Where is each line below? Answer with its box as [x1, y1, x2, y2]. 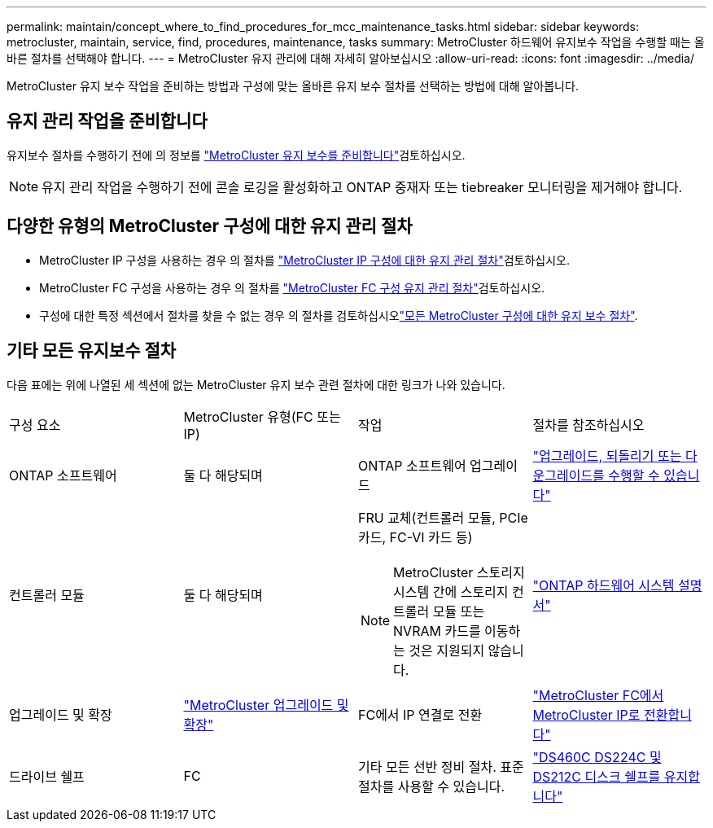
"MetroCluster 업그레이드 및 [183, 696, 349, 713]
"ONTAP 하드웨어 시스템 [532, 576, 675, 594]
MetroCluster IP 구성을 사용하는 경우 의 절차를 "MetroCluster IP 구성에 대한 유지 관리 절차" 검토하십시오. [39, 252, 571, 267]
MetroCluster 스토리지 [393, 563, 525, 580]
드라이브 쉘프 [9, 768, 85, 785]
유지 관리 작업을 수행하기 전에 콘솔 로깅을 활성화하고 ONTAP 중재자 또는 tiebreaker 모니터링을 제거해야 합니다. [42, 178, 683, 195]
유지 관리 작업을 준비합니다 [7, 111, 208, 132]
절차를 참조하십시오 [532, 416, 645, 433]
